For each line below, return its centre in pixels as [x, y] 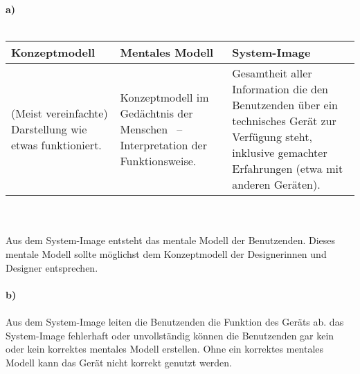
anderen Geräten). [276, 185]
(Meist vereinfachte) [60, 113]
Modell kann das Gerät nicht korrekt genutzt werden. [119, 362]
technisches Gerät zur [284, 121]
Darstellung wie [49, 129]
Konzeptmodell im [164, 97]
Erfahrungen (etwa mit [288, 169]
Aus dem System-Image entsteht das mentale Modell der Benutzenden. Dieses [171, 240]
